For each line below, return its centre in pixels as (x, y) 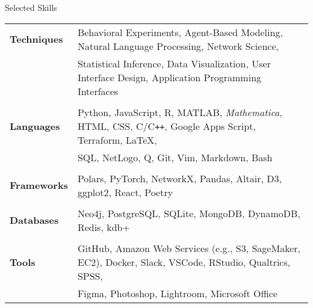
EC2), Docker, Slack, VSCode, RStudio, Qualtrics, (184, 262)
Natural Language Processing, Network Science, (178, 46)
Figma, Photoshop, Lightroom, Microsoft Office (177, 293)
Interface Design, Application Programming (169, 77)
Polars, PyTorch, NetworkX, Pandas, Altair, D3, (179, 178)
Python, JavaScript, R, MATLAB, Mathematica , (180, 112)
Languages (35, 126)
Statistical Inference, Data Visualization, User (174, 63)
